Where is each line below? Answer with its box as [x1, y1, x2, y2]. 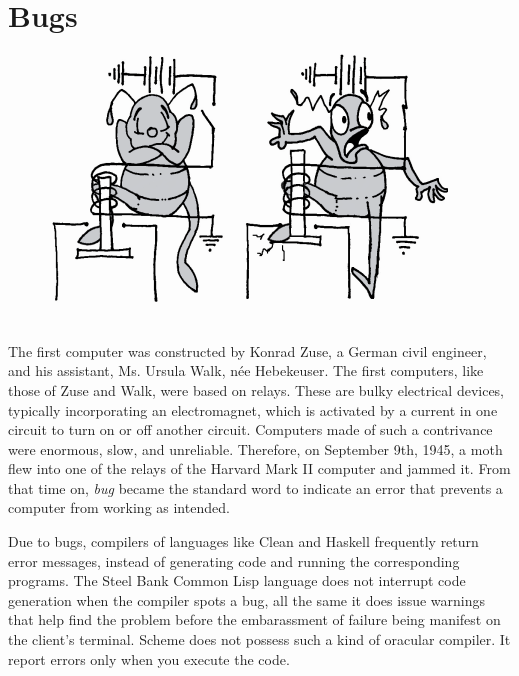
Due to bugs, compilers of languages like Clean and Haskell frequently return [8, 531, 479, 552]
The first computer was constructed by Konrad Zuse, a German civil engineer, [8, 340, 487, 361]
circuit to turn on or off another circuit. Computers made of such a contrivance [8, 419, 493, 440]
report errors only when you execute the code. [8, 648, 290, 669]
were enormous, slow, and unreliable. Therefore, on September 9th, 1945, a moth [8, 438, 503, 459]
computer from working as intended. [8, 497, 230, 518]
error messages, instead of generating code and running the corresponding [8, 550, 460, 571]
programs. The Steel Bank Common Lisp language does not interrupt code [8, 570, 466, 591]
